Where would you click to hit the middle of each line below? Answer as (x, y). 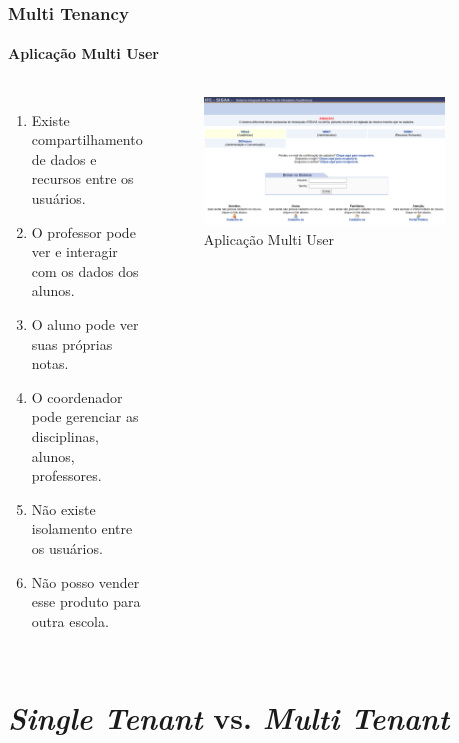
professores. (66, 475)
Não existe (63, 508)
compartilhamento (87, 139)
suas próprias (72, 343)
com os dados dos (85, 270)
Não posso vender (85, 581)
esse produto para (86, 601)
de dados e (64, 158)
